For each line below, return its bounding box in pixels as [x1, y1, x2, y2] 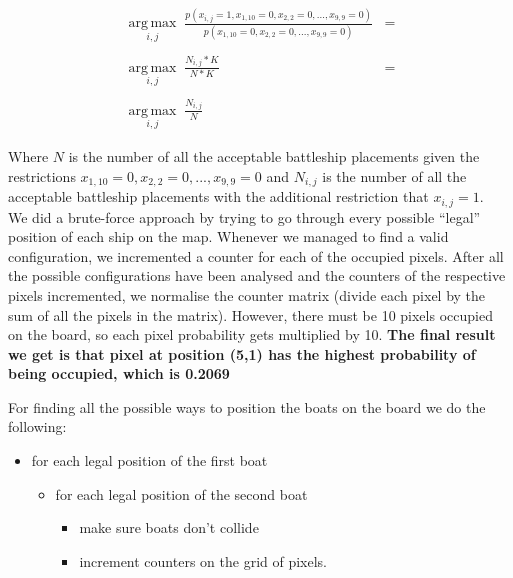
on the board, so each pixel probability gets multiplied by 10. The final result [8, 324, 496, 345]
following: [8, 416, 67, 437]
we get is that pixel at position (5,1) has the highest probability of [8, 343, 476, 364]
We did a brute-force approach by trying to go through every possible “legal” [8, 206, 481, 227]
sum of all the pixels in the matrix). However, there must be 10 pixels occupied [8, 304, 493, 325]
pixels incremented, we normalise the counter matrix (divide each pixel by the [8, 284, 486, 305]
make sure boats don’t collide [79, 517, 259, 538]
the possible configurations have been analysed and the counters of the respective [8, 265, 506, 286]
